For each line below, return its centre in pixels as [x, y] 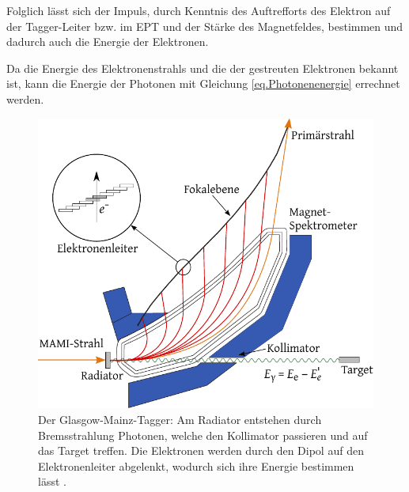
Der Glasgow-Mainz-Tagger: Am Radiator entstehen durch [180, 419]
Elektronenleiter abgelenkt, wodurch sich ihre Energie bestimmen [196, 466]
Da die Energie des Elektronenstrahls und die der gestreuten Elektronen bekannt [203, 68]
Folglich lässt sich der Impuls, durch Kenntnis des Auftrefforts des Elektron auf [199, 10]
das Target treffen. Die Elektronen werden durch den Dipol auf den [201, 450]
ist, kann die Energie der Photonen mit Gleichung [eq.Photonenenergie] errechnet [203, 83]
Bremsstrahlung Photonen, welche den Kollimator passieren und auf [203, 435]
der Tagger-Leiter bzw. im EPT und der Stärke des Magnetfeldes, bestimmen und [205, 26]
